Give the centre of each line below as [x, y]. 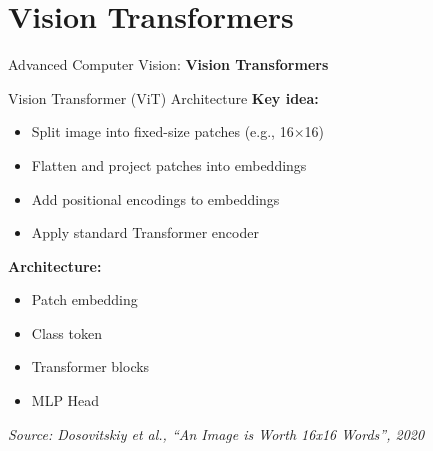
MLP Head [65, 400]
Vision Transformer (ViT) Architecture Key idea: [163, 97]
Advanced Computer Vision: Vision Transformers [168, 64]
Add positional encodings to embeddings [155, 198]
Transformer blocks [90, 366]
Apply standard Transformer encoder [145, 232]
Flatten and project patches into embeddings [169, 164]
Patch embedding [84, 299]
